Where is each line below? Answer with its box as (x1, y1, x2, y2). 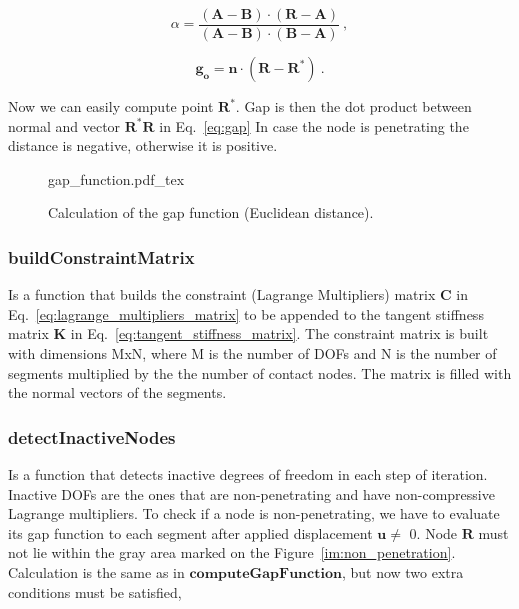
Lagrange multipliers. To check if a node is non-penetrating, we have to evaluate (8, 503, 500, 524)
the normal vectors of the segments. (8, 382, 227, 403)
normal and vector (8, 115, 121, 136)
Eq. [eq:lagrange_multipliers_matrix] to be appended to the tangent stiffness (8, 303, 484, 324)
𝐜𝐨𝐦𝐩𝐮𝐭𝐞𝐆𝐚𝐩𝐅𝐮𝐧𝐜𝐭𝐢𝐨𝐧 (189, 567, 342, 581)
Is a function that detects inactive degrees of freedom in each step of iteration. (8, 464, 488, 485)
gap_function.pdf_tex (48, 168, 185, 189)
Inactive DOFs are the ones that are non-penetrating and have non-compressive (8, 483, 495, 504)
